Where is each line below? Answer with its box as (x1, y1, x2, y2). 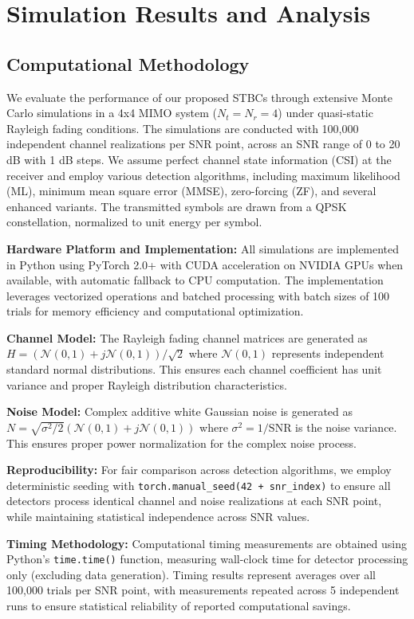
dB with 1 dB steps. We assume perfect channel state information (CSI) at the (6, 151, 392, 167)
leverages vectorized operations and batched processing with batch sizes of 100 (6, 287, 390, 304)
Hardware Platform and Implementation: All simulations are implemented (6, 240, 400, 257)
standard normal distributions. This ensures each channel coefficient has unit (6, 361, 382, 378)
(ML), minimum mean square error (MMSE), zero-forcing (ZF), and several (6, 182, 377, 199)
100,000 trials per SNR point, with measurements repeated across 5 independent (6, 582, 400, 598)
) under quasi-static (278, 104, 373, 121)
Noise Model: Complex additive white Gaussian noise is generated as (6, 403, 353, 420)
